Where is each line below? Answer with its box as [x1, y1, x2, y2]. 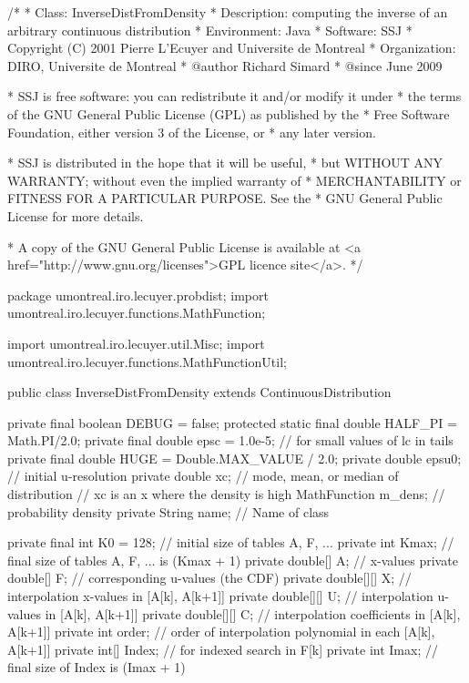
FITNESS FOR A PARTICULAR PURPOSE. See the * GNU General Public [7, 189, 443, 208]
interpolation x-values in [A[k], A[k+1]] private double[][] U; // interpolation [7, 586, 433, 606]
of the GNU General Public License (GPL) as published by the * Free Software [7, 104, 450, 123]
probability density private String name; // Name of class [7, 502, 330, 521]
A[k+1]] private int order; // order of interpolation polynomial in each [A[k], [7, 622, 435, 641]
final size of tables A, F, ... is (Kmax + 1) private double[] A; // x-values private [7, 550, 458, 569]
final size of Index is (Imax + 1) [7, 658, 186, 677]
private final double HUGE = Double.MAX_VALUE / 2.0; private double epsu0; [7, 448, 462, 467]
